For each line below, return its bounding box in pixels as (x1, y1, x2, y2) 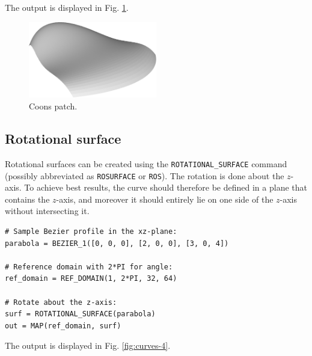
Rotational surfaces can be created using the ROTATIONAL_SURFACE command (5, 157, 287, 170)
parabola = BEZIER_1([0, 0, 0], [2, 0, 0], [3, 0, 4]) (5, 239, 229, 248)
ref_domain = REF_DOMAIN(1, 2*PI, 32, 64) (5, 274, 177, 283)
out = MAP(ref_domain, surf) (5, 321, 121, 330)
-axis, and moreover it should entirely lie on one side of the (56, 192, 274, 205)
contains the (5, 192, 50, 205)
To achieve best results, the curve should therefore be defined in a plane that (24, 181, 307, 194)
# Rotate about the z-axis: (5, 298, 117, 307)
